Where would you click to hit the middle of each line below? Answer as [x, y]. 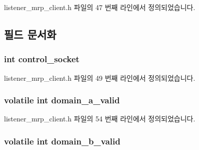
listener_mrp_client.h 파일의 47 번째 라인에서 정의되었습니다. [100, 7]
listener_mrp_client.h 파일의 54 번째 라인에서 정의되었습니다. [100, 119]
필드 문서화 [30, 34]
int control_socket [42, 59]
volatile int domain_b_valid [62, 141]
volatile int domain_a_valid [62, 100]
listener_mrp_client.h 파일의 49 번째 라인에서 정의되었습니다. [100, 78]
